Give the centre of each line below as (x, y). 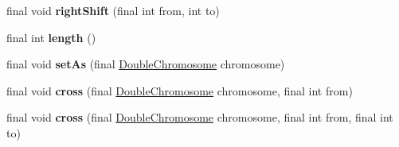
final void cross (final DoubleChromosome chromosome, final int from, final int (200, 117)
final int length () (51, 37)
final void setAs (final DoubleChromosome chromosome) (146, 64)
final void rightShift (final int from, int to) (113, 10)
